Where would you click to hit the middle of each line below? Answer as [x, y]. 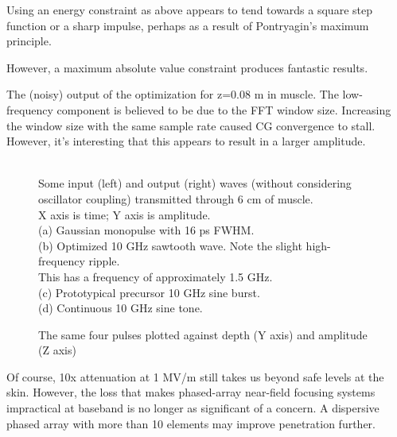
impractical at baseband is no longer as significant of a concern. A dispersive [193, 408]
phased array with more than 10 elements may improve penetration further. [191, 423]
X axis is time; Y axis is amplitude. [125, 214]
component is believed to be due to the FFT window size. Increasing [224, 109]
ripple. [104, 261]
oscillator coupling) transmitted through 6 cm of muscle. [176, 198]
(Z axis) [57, 350]
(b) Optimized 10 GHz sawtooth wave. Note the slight [170, 245]
